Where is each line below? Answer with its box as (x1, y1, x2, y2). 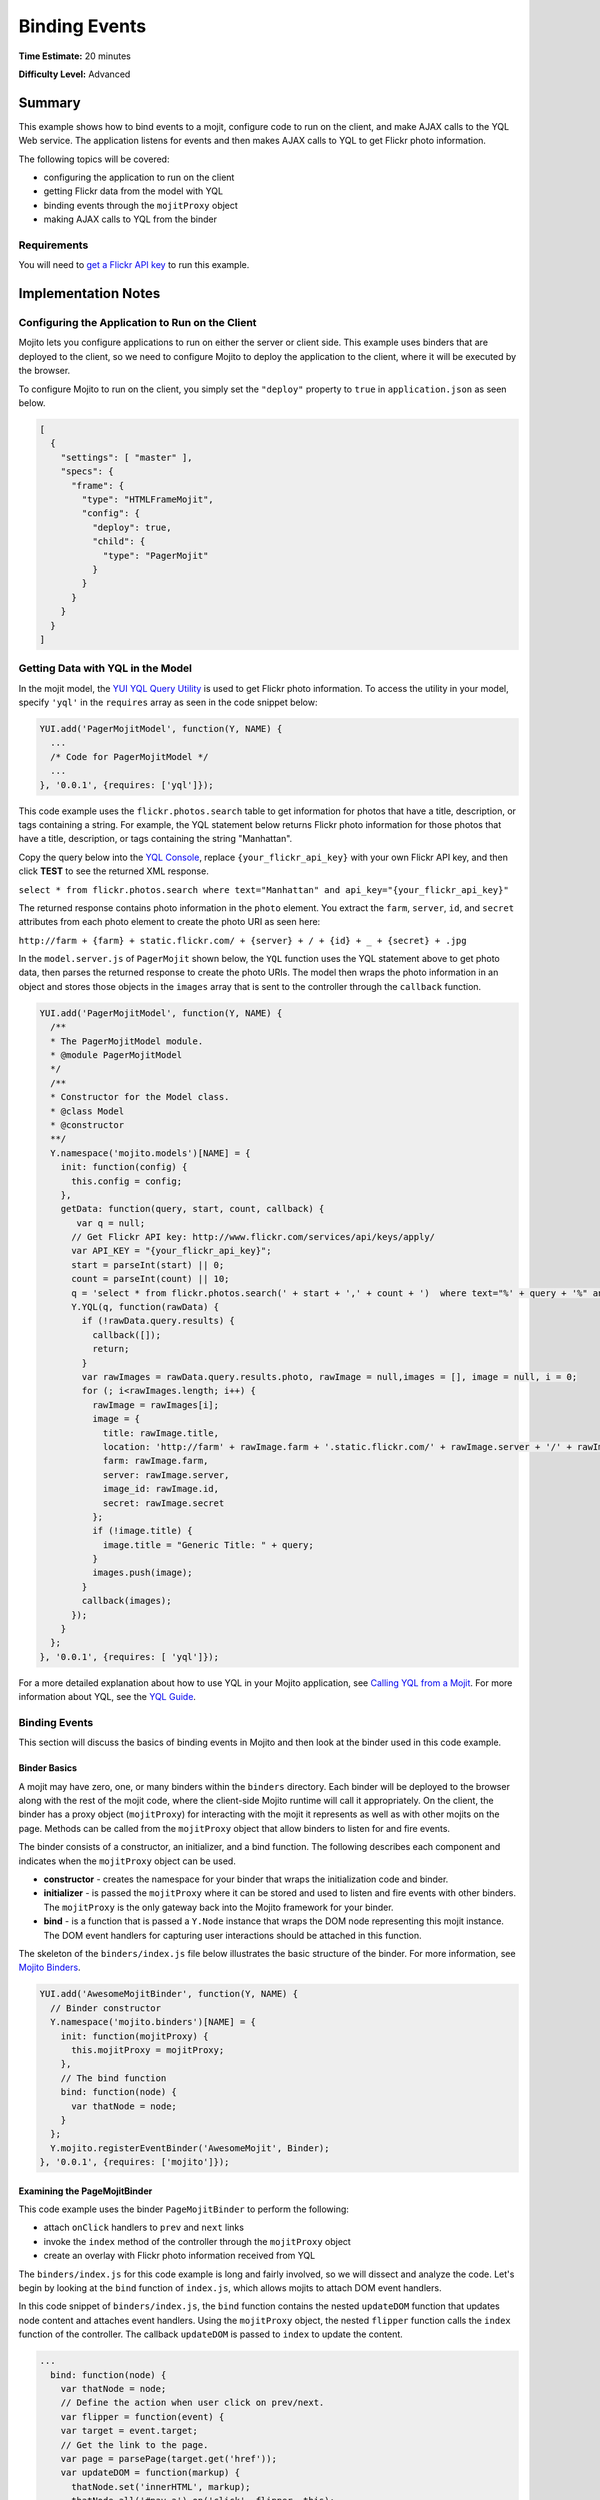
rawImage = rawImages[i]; (91, 1399, 220, 1410)
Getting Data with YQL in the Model (18, 661, 193, 675)
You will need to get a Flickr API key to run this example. (18, 259, 250, 271)
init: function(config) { (60, 1161, 188, 1173)
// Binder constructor (50, 2002, 162, 2014)
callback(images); (81, 1595, 172, 1607)
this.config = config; (71, 1175, 183, 1187)
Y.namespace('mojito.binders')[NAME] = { (50, 2016, 257, 2028)
